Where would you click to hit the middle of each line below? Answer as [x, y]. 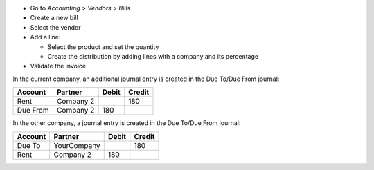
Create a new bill [54, 18]
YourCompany [77, 145]
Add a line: [45, 37]
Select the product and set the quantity [103, 47]
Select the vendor [55, 27]
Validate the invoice [58, 66]
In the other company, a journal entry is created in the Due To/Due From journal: [127, 123]
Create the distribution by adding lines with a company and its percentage [153, 56]
